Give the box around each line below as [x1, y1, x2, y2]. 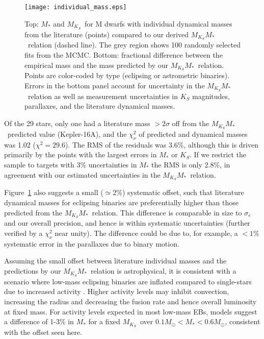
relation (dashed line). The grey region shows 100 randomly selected [28, 39, 241, 50]
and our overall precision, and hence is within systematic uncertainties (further [4, 217, 250, 228]
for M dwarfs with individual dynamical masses [85, 18, 232, 29]
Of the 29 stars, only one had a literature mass [4, 118, 150, 129]
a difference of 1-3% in [4, 316, 74, 327]
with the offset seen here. [4, 327, 82, 337]
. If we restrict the [190, 149, 246, 160]
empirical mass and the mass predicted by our [24, 59, 168, 70]
